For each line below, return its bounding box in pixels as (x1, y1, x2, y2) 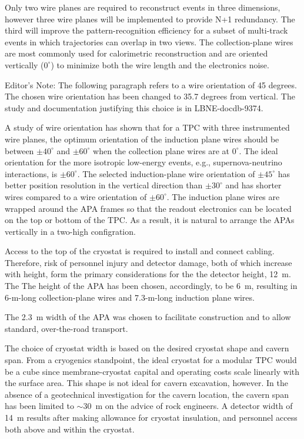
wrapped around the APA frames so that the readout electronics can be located (5, 202, 292, 214)
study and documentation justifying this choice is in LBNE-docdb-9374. (5, 101, 263, 114)
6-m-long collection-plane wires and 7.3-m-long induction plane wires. (5, 291, 255, 303)
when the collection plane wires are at (93, 144, 229, 157)
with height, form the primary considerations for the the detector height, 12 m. (5, 268, 291, 280)
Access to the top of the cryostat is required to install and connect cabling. (5, 245, 275, 257)
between (5, 144, 34, 157)
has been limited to (5, 400, 74, 412)
